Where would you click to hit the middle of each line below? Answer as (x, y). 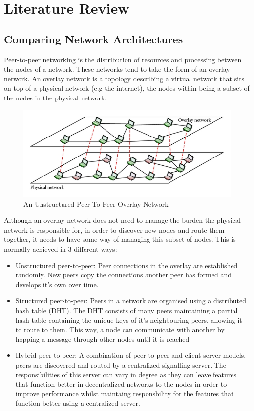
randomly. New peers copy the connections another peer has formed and (123, 275)
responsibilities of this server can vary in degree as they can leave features (126, 374)
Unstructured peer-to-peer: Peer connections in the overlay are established (127, 265)
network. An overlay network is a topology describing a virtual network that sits (124, 78)
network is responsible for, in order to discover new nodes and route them (114, 229)
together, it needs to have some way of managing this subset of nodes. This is (120, 239)
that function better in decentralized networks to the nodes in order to (121, 384)
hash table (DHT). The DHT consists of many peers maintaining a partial (127, 310)
